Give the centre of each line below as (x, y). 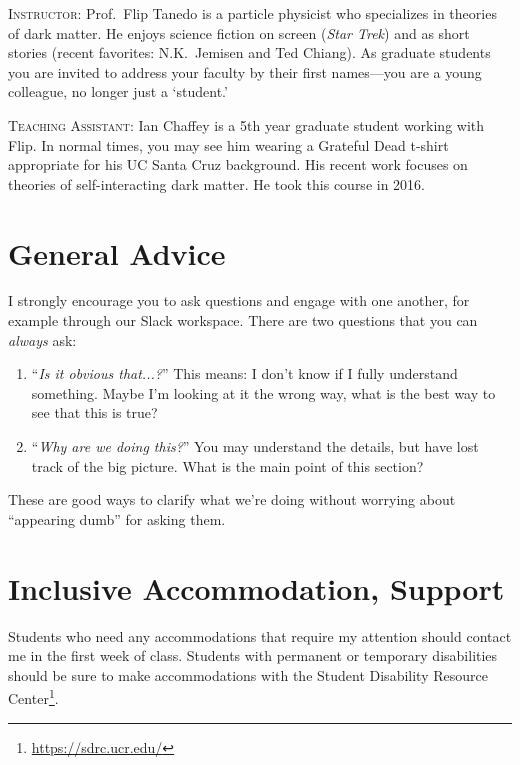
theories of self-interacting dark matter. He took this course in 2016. (216, 183)
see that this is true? (94, 412)
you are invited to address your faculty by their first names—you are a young (245, 71)
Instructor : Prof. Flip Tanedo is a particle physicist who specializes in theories (252, 13)
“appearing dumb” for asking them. (117, 518)
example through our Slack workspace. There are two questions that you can (243, 320)
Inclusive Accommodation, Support (256, 587)
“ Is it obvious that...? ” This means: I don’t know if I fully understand (244, 373)
